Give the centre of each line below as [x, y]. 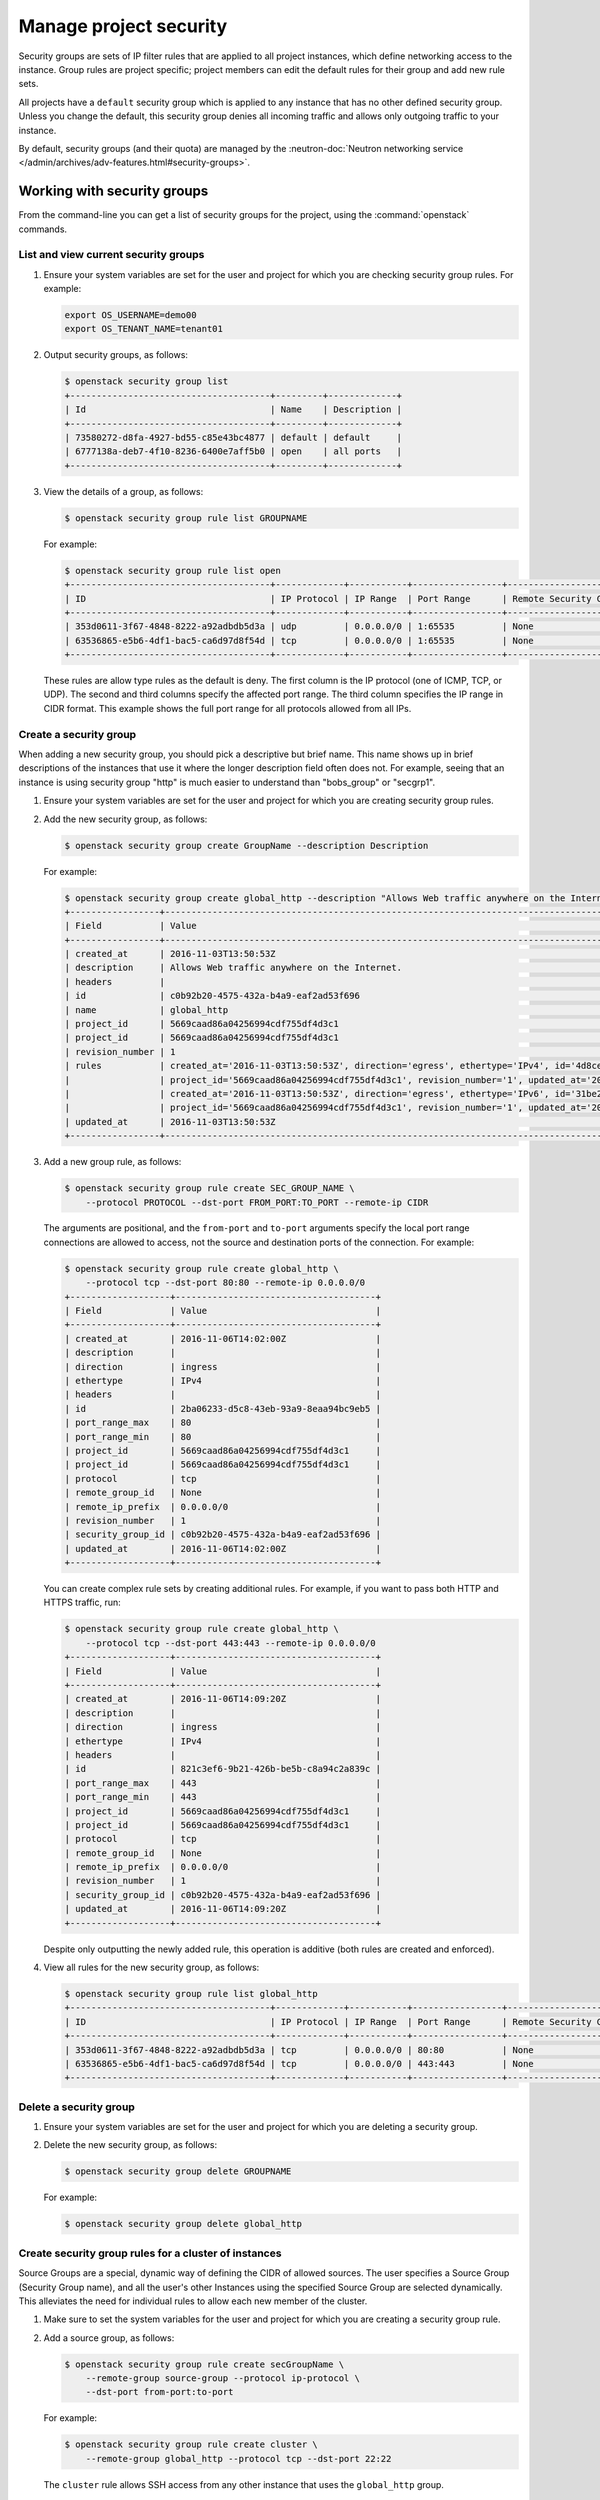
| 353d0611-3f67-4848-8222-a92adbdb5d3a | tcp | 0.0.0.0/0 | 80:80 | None [299, 2049]
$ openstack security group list [146, 381]
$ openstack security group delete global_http [183, 2224]
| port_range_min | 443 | [223, 1797]
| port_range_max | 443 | [223, 1783]
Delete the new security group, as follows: [130, 2145]
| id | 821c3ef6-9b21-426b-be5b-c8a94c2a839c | [223, 1769]
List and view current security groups [111, 255]
